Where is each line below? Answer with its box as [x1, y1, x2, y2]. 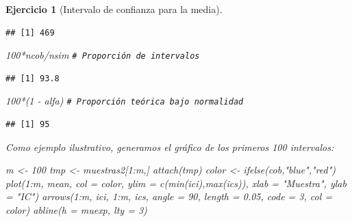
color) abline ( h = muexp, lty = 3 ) [5, 203, 147, 217]
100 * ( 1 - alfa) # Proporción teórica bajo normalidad [5, 94, 244, 108]
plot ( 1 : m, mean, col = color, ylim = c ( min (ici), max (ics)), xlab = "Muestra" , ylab [5, 176, 347, 190]
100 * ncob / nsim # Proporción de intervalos [5, 48, 200, 62]
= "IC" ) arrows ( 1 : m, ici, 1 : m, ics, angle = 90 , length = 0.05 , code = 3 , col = [5, 189, 333, 204]
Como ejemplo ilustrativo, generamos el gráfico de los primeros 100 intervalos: [5, 139, 334, 154]
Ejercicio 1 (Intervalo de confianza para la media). [5, 2, 223, 16]
